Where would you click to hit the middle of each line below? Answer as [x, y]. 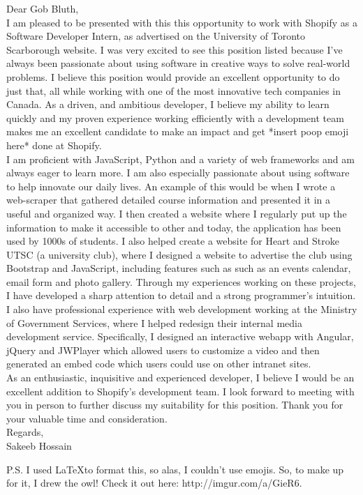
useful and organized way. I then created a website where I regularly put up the [177, 213]
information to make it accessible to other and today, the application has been [174, 227]
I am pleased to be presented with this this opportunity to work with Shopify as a [182, 22]
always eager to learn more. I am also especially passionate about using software [178, 173]
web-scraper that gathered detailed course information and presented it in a [169, 200]
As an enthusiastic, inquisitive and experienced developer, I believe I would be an [180, 378]
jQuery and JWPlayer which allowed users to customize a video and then [163, 350]
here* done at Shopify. [54, 145]
